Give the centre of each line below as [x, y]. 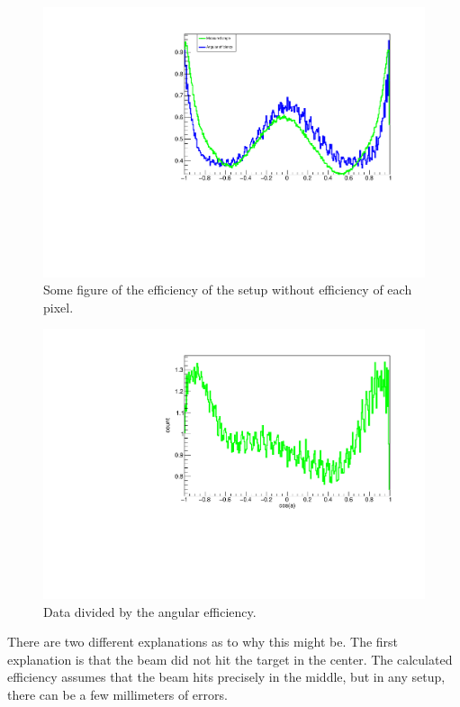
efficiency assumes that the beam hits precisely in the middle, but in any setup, [226, 677]
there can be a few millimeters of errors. [117, 695]
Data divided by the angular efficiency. [150, 611]
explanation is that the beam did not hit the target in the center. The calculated [230, 659]
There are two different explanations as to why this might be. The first [203, 642]
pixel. [59, 307]
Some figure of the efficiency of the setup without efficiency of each [228, 290]
